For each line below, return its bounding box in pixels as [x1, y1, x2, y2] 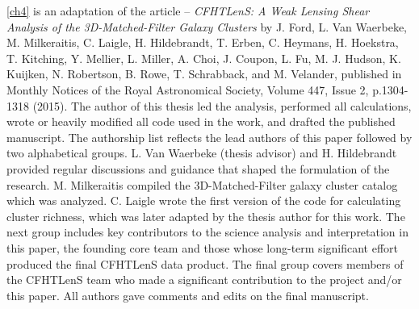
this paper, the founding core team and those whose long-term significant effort [6, 239, 399, 256]
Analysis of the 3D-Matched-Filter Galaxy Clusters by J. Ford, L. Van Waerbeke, [6, 18, 407, 35]
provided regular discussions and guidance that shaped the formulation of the [6, 160, 390, 177]
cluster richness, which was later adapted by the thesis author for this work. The [6, 207, 405, 224]
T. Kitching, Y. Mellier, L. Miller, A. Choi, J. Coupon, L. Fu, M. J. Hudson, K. [6, 49, 401, 66]
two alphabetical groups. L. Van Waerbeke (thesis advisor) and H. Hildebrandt [6, 144, 397, 161]
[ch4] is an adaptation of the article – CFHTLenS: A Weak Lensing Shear [6, 2, 370, 19]
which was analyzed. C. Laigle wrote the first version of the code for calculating [6, 192, 401, 209]
